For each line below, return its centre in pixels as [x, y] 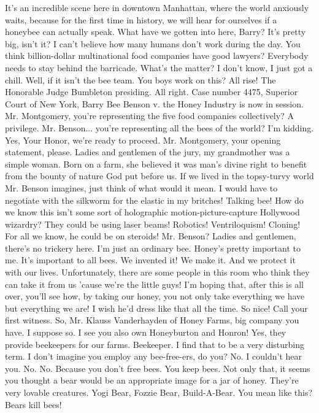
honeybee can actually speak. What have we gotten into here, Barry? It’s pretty [156, 32]
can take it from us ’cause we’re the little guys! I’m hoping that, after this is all [154, 284]
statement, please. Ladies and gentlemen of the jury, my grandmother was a [148, 152]
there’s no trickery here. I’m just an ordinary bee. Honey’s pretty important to [153, 248]
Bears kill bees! [33, 404]
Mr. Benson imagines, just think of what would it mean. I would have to [141, 187]
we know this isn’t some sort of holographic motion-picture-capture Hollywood [152, 212]
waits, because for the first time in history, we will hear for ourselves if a [141, 19]
